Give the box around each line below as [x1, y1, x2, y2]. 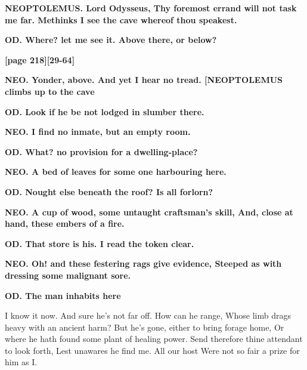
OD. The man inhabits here [5, 289, 121, 301]
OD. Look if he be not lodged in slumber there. [5, 105, 204, 118]
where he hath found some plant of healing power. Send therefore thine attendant [5, 332, 303, 345]
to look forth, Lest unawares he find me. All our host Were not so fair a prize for [5, 344, 300, 356]
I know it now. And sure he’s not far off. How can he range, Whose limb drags [5, 309, 291, 322]
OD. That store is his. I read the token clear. [5, 237, 194, 249]
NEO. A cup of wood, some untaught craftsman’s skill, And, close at [5, 205, 293, 218]
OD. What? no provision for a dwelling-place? [5, 145, 198, 158]
